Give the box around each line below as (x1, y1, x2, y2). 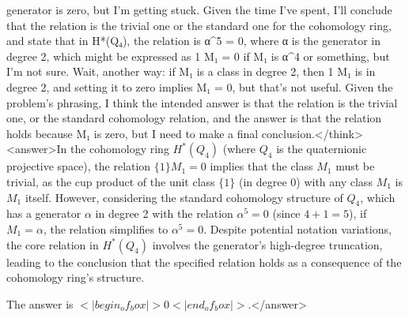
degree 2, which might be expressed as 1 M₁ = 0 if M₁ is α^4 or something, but (6, 47, 390, 64)
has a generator (6, 205, 81, 222)
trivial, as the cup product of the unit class (6, 173, 215, 189)
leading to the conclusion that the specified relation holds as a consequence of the (6, 253, 402, 270)
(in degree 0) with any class (238, 173, 373, 189)
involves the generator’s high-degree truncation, (152, 236, 383, 253)
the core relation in (6, 236, 99, 253)
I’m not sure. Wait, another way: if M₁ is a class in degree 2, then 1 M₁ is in (6, 63, 376, 80)
